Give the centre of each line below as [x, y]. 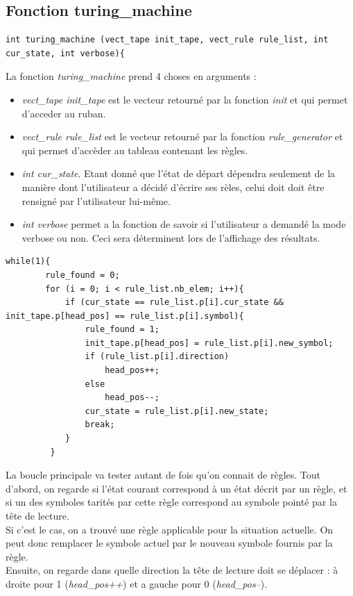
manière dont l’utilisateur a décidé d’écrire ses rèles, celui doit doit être [173, 187]
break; [100, 425]
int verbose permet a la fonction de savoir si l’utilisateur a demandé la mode [184, 224]
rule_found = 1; [122, 330]
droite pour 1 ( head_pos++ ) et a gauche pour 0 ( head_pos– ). [137, 583]
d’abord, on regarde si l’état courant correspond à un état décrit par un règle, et [176, 488]
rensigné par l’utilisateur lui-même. [96, 200]
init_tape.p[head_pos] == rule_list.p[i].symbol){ [125, 316]
